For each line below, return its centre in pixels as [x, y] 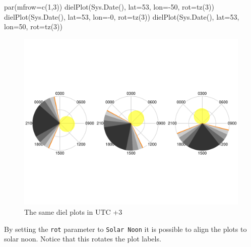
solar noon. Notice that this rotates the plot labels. [83, 239]
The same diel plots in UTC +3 [73, 211]
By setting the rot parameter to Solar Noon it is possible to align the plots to [126, 229]
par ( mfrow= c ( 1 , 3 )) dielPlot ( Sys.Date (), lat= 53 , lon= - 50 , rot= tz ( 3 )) [109, 7]
